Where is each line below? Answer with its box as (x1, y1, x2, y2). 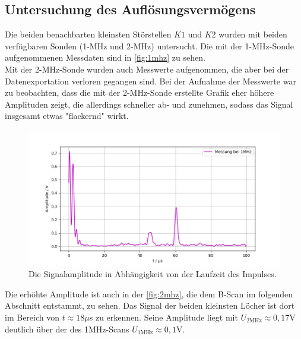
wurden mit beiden (218, 28, 287, 40)
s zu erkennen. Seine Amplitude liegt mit (89, 310, 238, 323)
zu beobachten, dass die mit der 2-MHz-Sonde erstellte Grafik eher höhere (5, 86, 274, 99)
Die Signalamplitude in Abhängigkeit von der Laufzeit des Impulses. (28, 268, 277, 280)
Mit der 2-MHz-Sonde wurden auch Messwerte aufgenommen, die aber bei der (5, 62, 289, 75)
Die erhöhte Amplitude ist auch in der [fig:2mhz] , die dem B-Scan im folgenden (5, 287, 293, 300)
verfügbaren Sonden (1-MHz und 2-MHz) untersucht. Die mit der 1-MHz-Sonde (5, 39, 294, 52)
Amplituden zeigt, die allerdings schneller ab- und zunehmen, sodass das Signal (5, 98, 293, 110)
